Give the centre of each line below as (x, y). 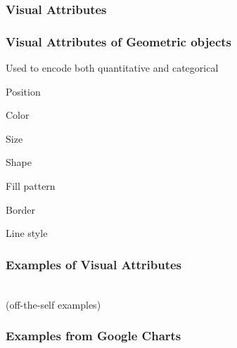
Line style (27, 233)
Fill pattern (31, 186)
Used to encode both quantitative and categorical (112, 68)
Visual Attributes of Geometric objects (119, 41)
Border (20, 209)
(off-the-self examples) (53, 304)
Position (23, 91)
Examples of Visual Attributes (94, 264)
